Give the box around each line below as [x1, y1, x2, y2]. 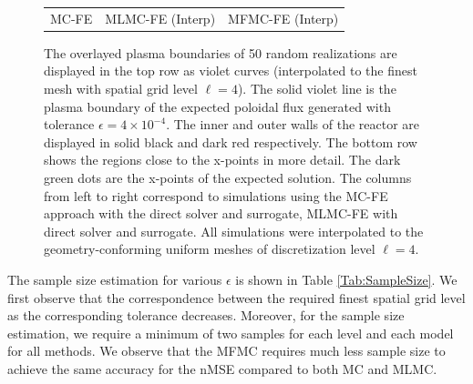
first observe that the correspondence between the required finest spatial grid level [7, 288, 466, 307]
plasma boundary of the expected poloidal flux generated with [44, 96, 391, 116]
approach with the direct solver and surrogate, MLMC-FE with [44, 204, 398, 223]
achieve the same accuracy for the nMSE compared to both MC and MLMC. [7, 359, 437, 378]
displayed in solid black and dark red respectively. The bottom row [44, 132, 417, 151]
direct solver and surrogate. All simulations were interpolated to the [44, 221, 424, 240]
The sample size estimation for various [7, 269, 222, 288]
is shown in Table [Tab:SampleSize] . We [235, 269, 458, 288]
